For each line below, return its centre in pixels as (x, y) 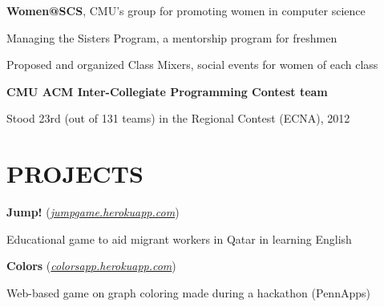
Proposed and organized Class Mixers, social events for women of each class (192, 65)
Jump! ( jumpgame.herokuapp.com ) (93, 212)
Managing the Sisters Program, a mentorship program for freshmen (172, 37)
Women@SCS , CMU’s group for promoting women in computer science (186, 10)
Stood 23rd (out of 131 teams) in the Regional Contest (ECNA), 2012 (178, 118)
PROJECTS (75, 174)
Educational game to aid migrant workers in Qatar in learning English (179, 238)
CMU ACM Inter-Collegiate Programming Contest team (167, 91)
